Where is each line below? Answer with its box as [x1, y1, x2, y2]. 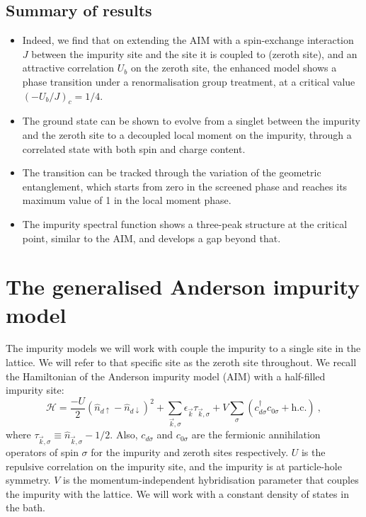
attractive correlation [22, 60, 115, 75]
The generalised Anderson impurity [6, 272, 360, 301]
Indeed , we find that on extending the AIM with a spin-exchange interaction [22, 33, 354, 47]
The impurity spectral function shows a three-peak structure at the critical [22, 216, 348, 231]
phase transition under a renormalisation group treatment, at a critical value [22, 74, 355, 89]
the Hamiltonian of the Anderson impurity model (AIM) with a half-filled [6, 368, 326, 383]
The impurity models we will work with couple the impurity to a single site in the [6, 341, 361, 356]
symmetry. [6, 472, 51, 487]
